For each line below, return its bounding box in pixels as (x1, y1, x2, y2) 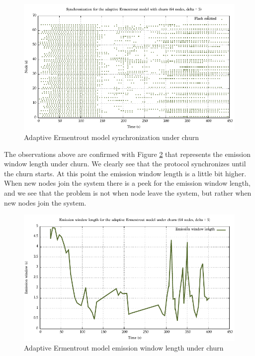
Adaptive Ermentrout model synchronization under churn (24, 132, 199, 142)
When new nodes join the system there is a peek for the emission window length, (4, 178, 251, 188)
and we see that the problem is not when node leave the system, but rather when (4, 187, 252, 198)
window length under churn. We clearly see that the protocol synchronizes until (4, 158, 246, 169)
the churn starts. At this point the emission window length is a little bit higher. (4, 168, 247, 178)
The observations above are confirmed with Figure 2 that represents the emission (4, 148, 251, 159)
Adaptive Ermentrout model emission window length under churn (24, 343, 224, 353)
